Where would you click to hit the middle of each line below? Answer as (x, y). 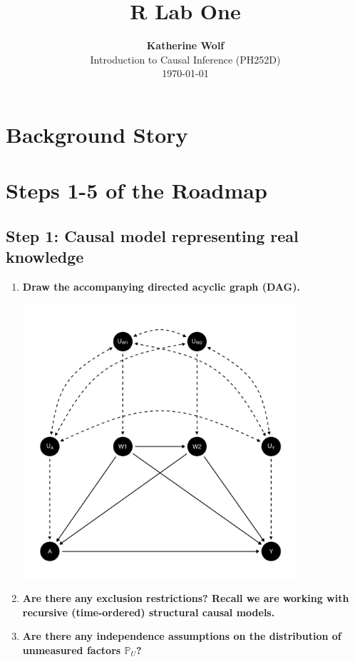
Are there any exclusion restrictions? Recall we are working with (186, 598)
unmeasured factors (72, 650)
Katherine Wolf (185, 45)
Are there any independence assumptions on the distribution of (182, 636)
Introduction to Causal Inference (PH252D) (185, 59)
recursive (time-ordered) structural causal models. (149, 612)
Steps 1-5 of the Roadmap (137, 190)
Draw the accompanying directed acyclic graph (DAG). (161, 287)
